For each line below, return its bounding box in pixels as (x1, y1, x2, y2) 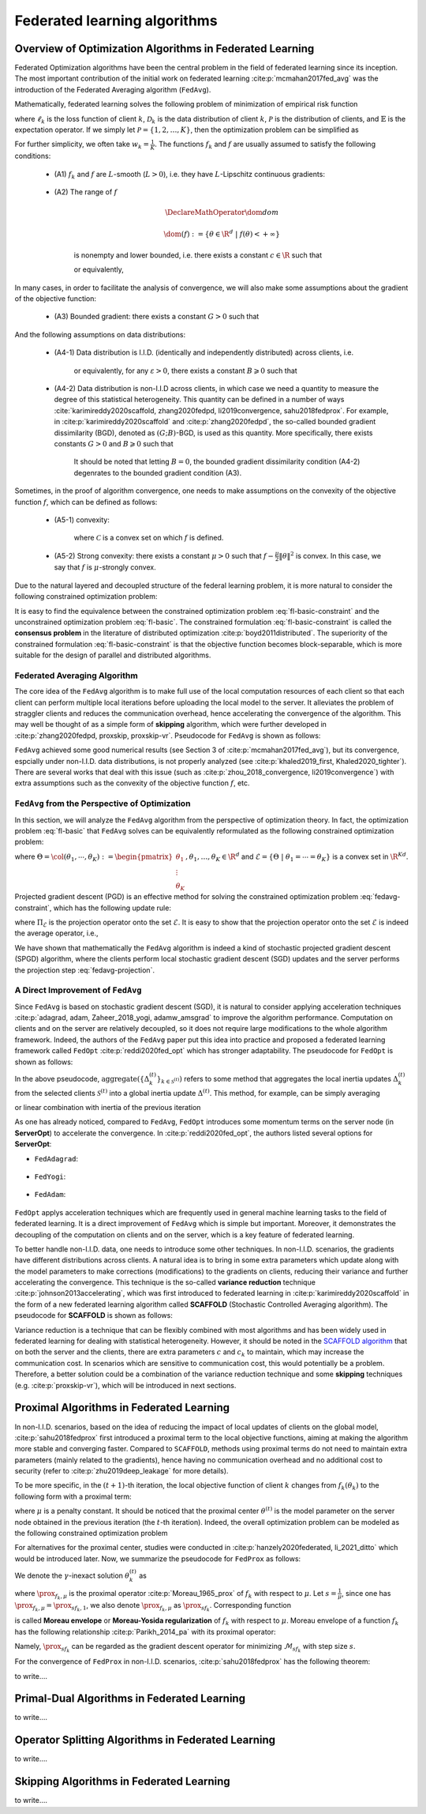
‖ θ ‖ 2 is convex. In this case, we (278, 550, 382, 560)
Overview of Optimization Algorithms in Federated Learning (14, 42, 315, 55)
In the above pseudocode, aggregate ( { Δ (14, 1074, 150, 1083)
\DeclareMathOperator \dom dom (164, 208, 279, 217)
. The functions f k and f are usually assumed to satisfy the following (155, 139, 376, 151)
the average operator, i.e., (14, 928, 99, 938)
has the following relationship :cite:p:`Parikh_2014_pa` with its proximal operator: (14, 1627, 276, 1636)
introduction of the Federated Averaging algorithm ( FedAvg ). (14, 85, 211, 94)
